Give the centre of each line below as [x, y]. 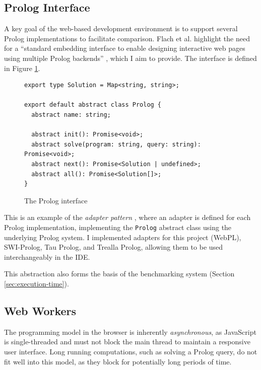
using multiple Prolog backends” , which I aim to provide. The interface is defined [130, 58]
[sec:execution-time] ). [37, 283]
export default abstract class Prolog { [93, 105]
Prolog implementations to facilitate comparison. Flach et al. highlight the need [127, 38]
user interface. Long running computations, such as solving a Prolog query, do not [131, 351]
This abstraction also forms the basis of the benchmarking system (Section [119, 274]
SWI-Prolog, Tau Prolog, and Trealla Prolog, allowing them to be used [114, 247]
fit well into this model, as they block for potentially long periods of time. [118, 361]
